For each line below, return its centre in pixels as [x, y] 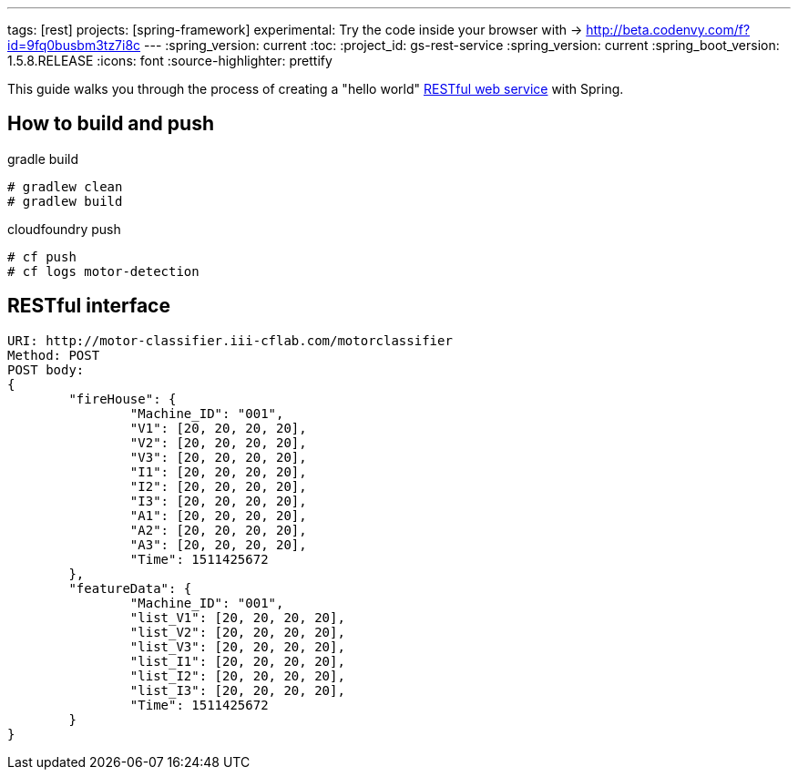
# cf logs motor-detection [103, 271]
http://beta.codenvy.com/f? [668, 30]
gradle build [43, 158]
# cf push [42, 256]
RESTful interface [89, 306]
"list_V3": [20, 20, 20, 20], [237, 646]
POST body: [46, 369]
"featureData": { [130, 588]
